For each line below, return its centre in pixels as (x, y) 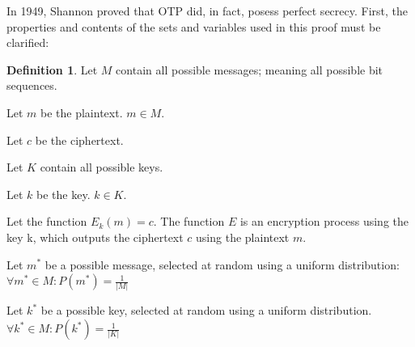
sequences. (32, 85)
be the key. (64, 194)
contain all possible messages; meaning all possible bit (250, 69)
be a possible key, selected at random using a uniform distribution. (206, 310)
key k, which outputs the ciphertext (95, 237)
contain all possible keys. (102, 167)
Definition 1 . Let (52, 69)
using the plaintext (243, 237)
